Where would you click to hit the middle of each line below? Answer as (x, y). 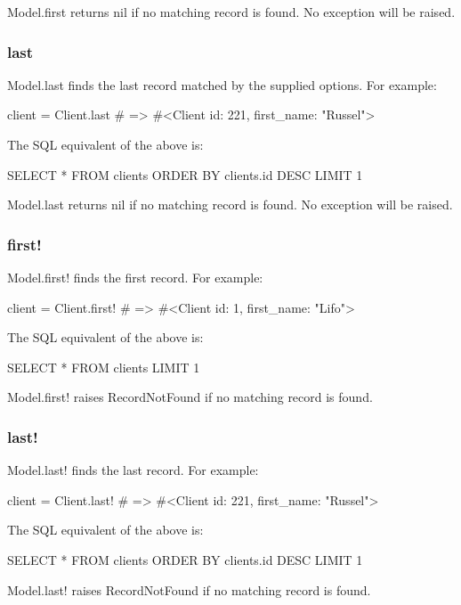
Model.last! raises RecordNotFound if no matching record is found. (189, 589)
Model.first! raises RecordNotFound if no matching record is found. (190, 397)
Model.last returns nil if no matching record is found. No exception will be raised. (230, 204)
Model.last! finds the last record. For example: (133, 470)
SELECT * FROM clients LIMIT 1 (104, 367)
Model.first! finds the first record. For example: (135, 277)
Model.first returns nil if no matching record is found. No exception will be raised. (231, 12)
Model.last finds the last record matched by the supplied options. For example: (222, 84)
